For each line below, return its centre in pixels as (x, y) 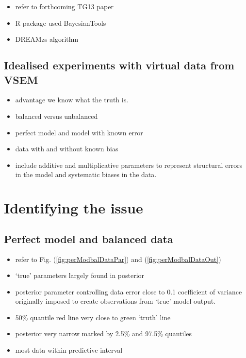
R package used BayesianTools (61, 23)
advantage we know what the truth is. (72, 100)
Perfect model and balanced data (89, 238)
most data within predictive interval (69, 350)
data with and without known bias (67, 149)
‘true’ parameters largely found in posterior (80, 275)
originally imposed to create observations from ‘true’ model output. (115, 301)
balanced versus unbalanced (57, 116)
